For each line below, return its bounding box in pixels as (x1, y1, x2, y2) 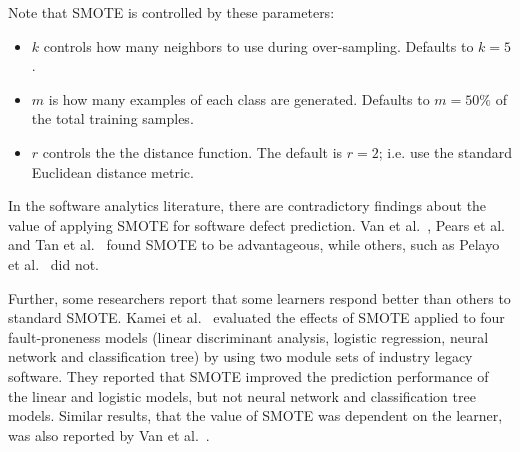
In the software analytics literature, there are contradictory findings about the (8, 195, 487, 216)
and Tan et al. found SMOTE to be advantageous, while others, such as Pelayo (8, 234, 500, 255)
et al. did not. (8, 253, 100, 274)
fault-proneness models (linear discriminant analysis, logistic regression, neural (8, 326, 489, 347)
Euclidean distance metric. (31, 161, 194, 182)
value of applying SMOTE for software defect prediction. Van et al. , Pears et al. (8, 214, 505, 235)
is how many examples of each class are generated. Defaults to (48, 88, 430, 109)
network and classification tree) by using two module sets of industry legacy (8, 346, 473, 367)
